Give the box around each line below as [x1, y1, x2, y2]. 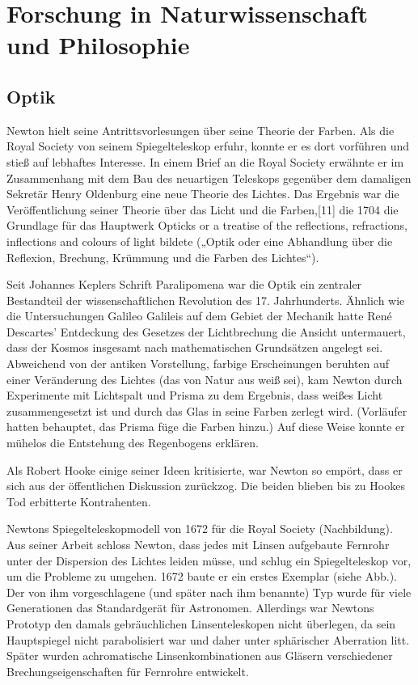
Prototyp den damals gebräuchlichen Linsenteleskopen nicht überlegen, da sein [6, 615, 396, 632]
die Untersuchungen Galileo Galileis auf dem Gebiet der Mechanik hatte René [6, 307, 392, 324]
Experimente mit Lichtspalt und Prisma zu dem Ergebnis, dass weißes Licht [6, 387, 383, 404]
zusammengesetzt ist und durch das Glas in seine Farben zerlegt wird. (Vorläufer [6, 402, 407, 419]
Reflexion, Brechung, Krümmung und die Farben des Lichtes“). [6, 248, 319, 265]
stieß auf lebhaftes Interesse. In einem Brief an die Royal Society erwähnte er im [6, 153, 404, 170]
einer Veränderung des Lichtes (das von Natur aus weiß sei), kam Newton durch [6, 370, 403, 387]
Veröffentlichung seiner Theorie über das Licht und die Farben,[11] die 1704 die [6, 201, 399, 218]
